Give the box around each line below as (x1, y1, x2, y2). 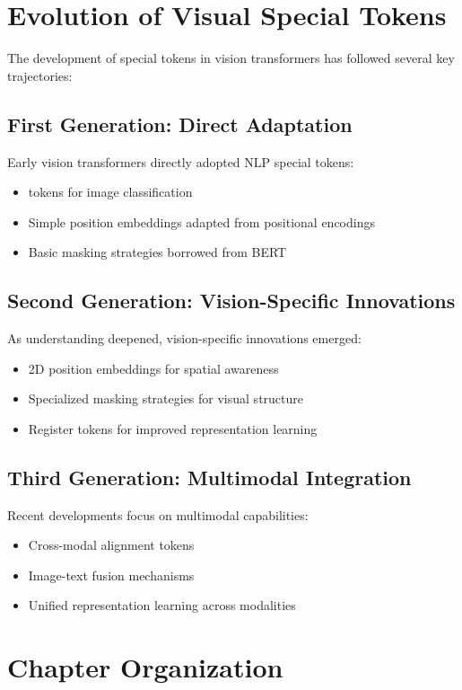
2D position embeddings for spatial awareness (28, 358, 279, 377)
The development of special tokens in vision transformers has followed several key (7, 49, 455, 67)
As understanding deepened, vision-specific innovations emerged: (7, 329, 362, 348)
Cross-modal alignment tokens (28, 535, 195, 554)
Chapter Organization (7, 649, 283, 686)
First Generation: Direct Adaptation (7, 110, 353, 137)
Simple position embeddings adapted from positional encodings (28, 212, 375, 231)
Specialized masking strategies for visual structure (28, 389, 304, 408)
